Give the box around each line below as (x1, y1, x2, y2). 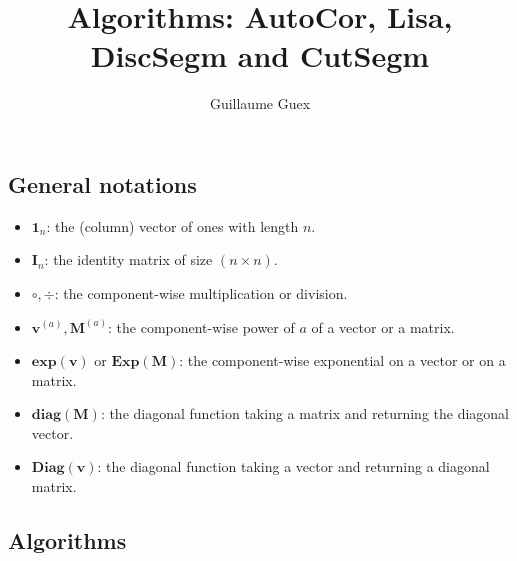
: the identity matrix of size (44, 249, 213, 270)
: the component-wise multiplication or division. (54, 282, 348, 303)
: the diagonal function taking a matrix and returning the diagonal (100, 403, 510, 424)
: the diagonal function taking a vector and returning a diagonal (97, 456, 490, 477)
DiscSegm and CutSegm (90, 35, 430, 76)
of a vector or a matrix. (311, 316, 455, 337)
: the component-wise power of (108, 316, 295, 337)
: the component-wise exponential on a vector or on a (179, 350, 506, 371)
